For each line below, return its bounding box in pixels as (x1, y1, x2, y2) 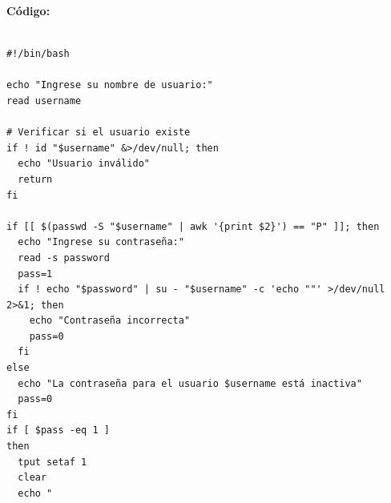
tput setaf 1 (18, 456, 87, 468)
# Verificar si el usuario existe (6, 127, 191, 139)
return (18, 173, 53, 185)
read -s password (18, 251, 110, 264)
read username (6, 95, 82, 107)
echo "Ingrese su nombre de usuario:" (6, 79, 213, 91)
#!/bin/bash (6, 48, 70, 60)
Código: (6, 2, 50, 18)
